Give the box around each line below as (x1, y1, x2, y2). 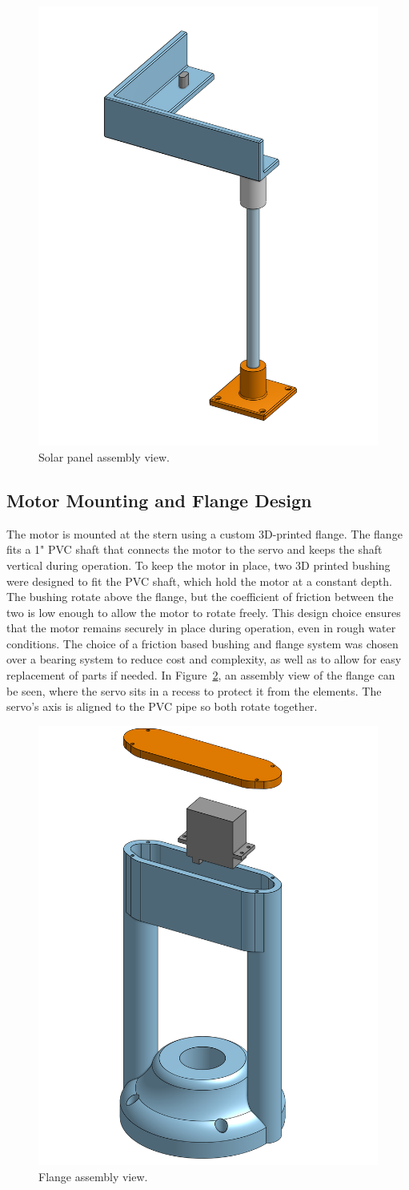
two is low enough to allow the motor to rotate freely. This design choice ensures (6, 603, 401, 620)
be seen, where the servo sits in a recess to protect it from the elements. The (6, 682, 382, 699)
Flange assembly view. (38, 1168, 148, 1184)
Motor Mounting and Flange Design (6, 487, 312, 512)
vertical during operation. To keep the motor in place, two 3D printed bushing (6, 556, 391, 573)
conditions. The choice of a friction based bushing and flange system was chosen (6, 635, 399, 651)
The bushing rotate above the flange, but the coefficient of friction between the (6, 588, 394, 605)
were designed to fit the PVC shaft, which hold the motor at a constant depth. (6, 572, 392, 589)
